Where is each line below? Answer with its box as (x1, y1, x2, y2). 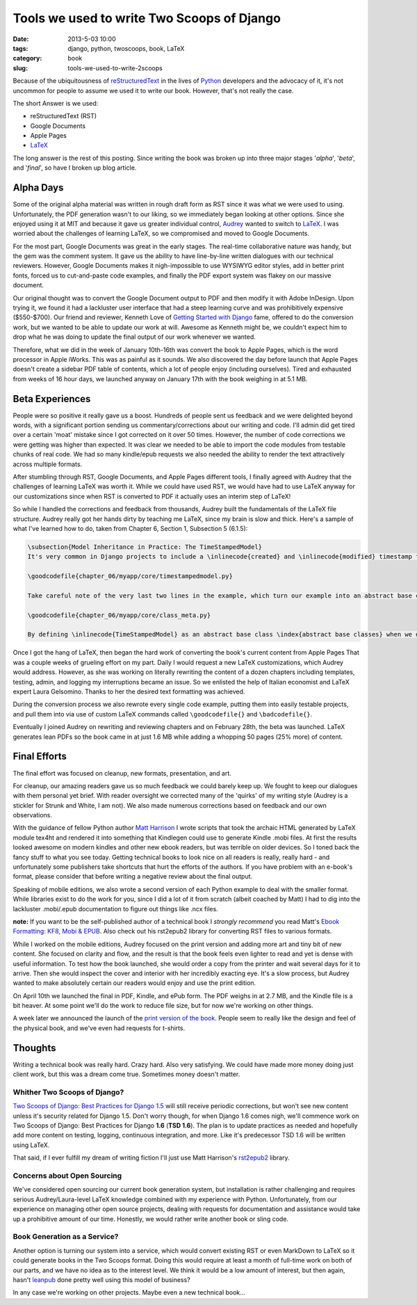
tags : (13, 44, 28, 52)
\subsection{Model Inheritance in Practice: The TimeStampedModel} (27, 543, 263, 551)
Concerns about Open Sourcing (13, 1171, 122, 1180)
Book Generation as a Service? (13, 1232, 119, 1242)
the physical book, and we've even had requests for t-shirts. (13, 1023, 186, 1032)
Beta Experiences (13, 393, 91, 405)
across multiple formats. (13, 460, 83, 468)
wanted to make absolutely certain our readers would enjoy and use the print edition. (13, 979, 256, 987)
